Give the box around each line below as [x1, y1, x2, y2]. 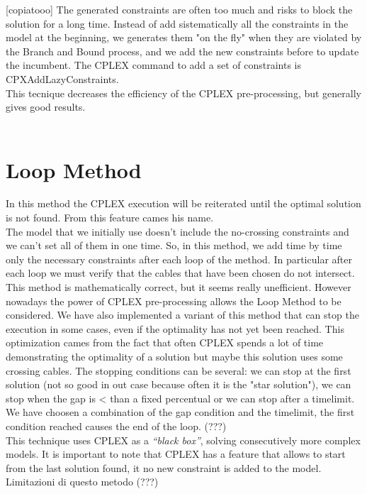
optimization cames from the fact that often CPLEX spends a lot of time [6, 335, 324, 350]
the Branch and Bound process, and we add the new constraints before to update [6, 43, 359, 58]
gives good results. [6, 99, 86, 114]
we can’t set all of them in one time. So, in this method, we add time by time [6, 238, 342, 253]
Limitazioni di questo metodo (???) [6, 474, 159, 489]
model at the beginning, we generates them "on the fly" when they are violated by [6, 30, 362, 45]
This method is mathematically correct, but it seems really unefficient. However [6, 280, 351, 295]
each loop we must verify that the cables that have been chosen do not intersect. [6, 265, 355, 280]
